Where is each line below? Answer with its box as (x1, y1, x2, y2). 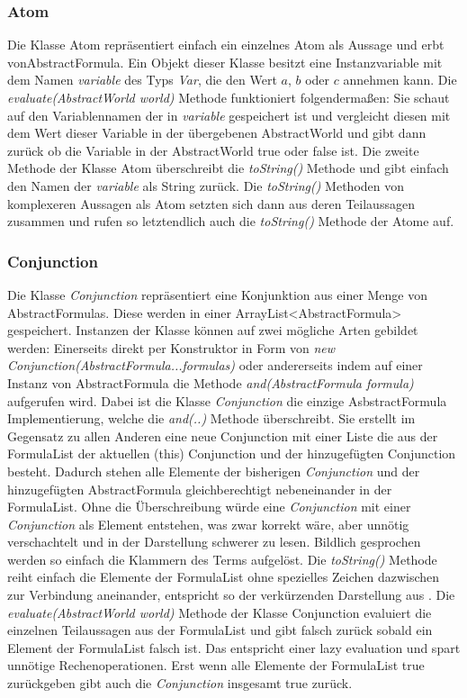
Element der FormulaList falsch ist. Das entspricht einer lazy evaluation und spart (7, 638, 461, 657)
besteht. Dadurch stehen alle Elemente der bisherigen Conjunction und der (7, 461, 420, 480)
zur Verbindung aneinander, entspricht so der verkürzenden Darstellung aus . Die (7, 585, 455, 604)
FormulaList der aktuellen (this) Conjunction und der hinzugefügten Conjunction (7, 444, 456, 463)
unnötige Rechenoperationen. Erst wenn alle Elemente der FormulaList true (7, 656, 425, 675)
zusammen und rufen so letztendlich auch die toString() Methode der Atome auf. (7, 212, 454, 231)
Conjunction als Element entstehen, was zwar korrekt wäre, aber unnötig (7, 514, 409, 533)
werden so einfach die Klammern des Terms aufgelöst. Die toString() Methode (7, 549, 437, 568)
